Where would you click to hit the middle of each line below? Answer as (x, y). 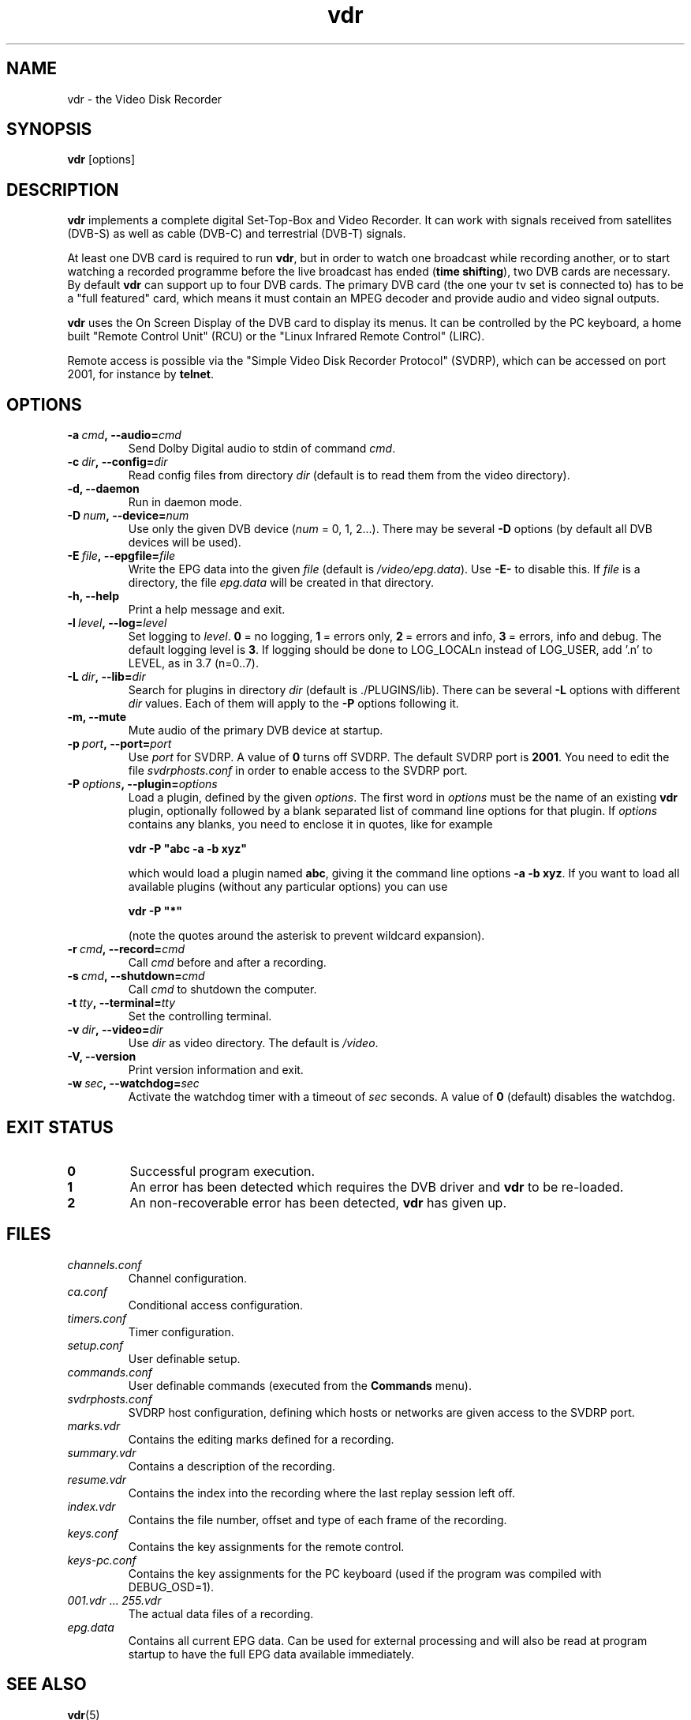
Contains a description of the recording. (232, 1466)
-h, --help (93, 596)
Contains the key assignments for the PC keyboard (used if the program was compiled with (365, 1573)
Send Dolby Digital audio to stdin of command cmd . (262, 449)
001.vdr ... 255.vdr (114, 1600)
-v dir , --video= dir (115, 1030)
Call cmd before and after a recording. (227, 963)
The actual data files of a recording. (221, 1613)
